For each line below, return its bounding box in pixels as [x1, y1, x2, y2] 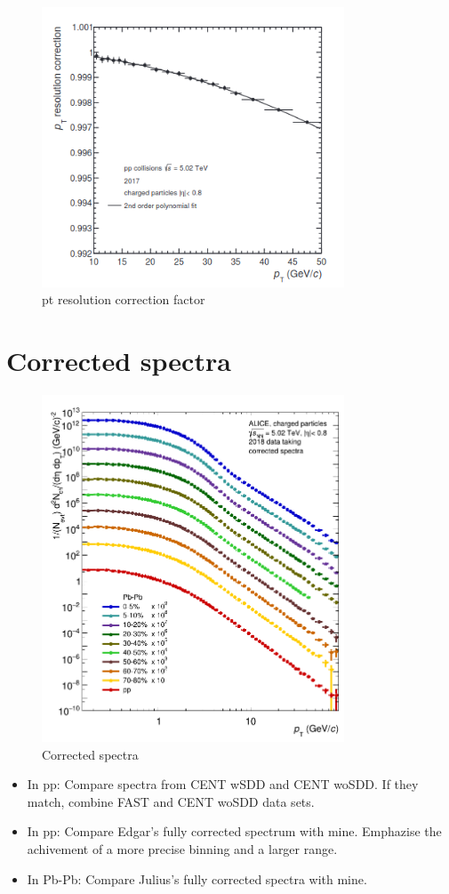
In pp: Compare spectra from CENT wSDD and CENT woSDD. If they [27, 775, 419, 793]
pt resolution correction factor [42, 290, 205, 309]
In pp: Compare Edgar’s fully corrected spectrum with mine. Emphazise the [27, 822, 442, 841]
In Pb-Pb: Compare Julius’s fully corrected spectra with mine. [27, 869, 367, 888]
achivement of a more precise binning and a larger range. [27, 839, 338, 858]
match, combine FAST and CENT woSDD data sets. [27, 792, 315, 810]
